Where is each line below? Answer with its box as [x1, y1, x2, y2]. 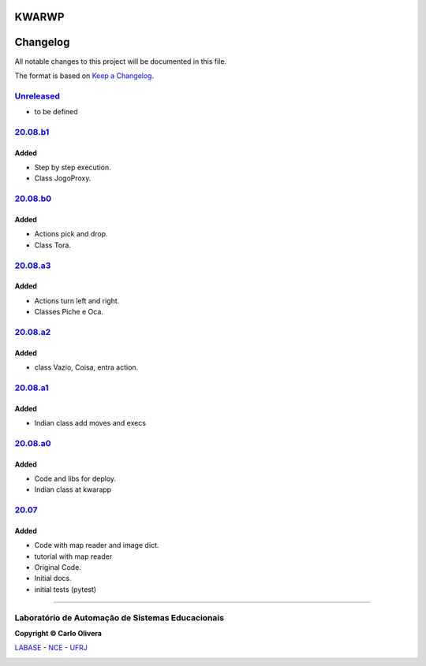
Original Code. [34, 563, 82, 572]
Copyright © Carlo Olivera [14, 629, 103, 638]
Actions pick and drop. [34, 229, 108, 239]
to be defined [34, 107, 78, 117]
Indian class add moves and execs [34, 419, 146, 427]
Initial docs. [34, 574, 72, 583]
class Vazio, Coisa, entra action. [34, 363, 139, 372]
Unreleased [14, 91, 61, 102]
